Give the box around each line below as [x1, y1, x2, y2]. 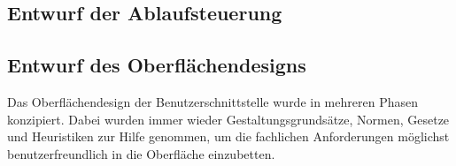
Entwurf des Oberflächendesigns [7, 51, 306, 79]
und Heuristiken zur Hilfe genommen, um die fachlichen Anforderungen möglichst [7, 127, 450, 146]
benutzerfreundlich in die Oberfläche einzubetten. [7, 144, 275, 162]
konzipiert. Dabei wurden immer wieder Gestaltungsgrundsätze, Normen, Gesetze [7, 109, 450, 128]
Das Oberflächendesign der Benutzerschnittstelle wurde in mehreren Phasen [7, 92, 418, 110]
